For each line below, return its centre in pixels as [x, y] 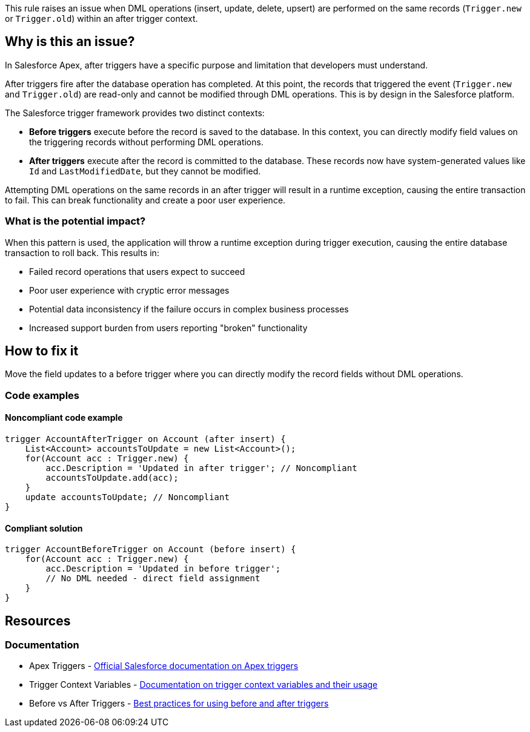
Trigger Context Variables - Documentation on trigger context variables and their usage [204, 685]
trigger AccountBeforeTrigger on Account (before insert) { [151, 549]
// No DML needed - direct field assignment [153, 579]
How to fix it [42, 351]
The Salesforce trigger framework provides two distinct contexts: [135, 113]
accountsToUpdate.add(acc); [112, 478]
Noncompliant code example [64, 418]
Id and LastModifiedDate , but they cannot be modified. [145, 171]
